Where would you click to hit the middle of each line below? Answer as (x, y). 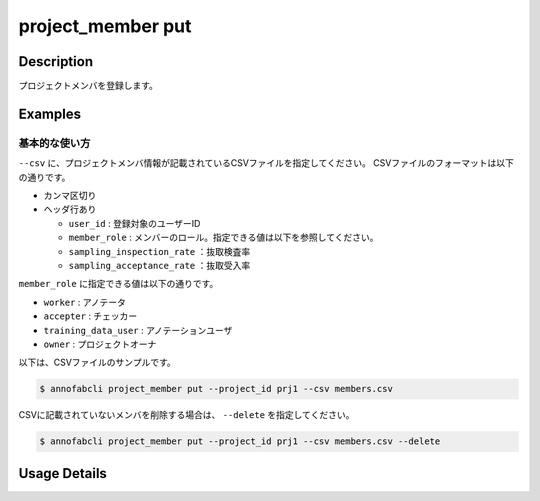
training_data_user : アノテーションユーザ (138, 330)
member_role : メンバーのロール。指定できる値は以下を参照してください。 (223, 237)
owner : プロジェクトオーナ (100, 344)
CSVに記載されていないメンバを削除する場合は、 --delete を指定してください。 (186, 415)
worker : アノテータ (85, 302)
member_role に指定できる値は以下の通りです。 (118, 284)
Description (56, 61)
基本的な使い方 (54, 143)
